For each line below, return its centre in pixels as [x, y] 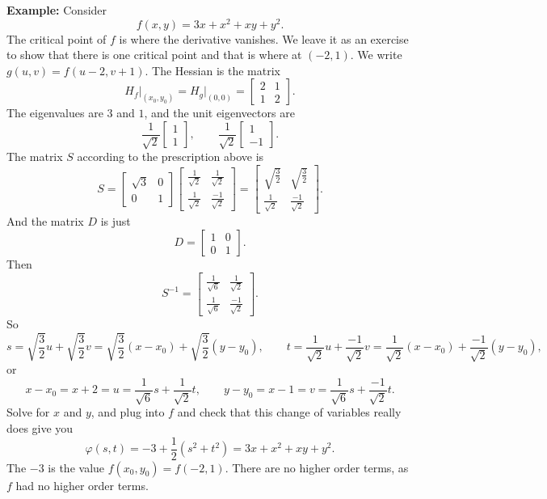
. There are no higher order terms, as [317, 467]
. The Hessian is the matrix [212, 70]
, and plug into [128, 412]
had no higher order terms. [82, 485]
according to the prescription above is [170, 156]
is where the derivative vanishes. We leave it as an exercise [264, 38]
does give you [40, 428]
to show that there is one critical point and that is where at [154, 55]
